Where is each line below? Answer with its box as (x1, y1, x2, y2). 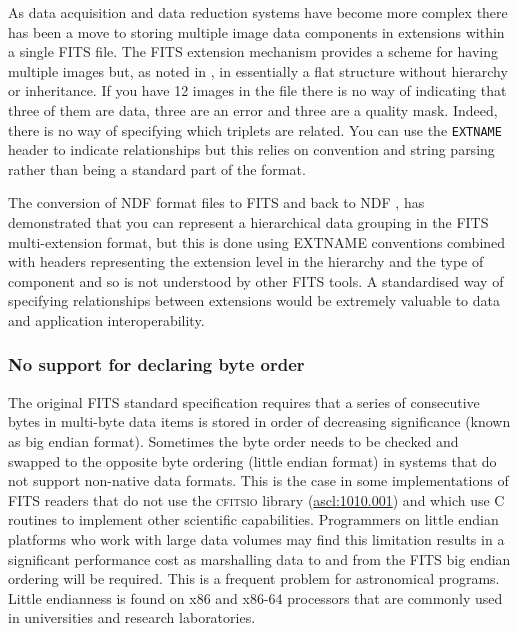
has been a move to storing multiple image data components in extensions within (8, 21, 505, 42)
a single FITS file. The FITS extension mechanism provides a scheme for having (8, 41, 499, 62)
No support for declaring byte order (8, 352, 305, 377)
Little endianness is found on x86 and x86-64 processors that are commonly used (8, 587, 503, 608)
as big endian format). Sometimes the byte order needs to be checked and (8, 430, 459, 451)
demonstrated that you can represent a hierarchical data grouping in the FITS (8, 212, 489, 232)
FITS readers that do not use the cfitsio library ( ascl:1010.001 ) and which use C (8, 489, 505, 510)
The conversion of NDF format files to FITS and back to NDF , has (8, 192, 425, 213)
